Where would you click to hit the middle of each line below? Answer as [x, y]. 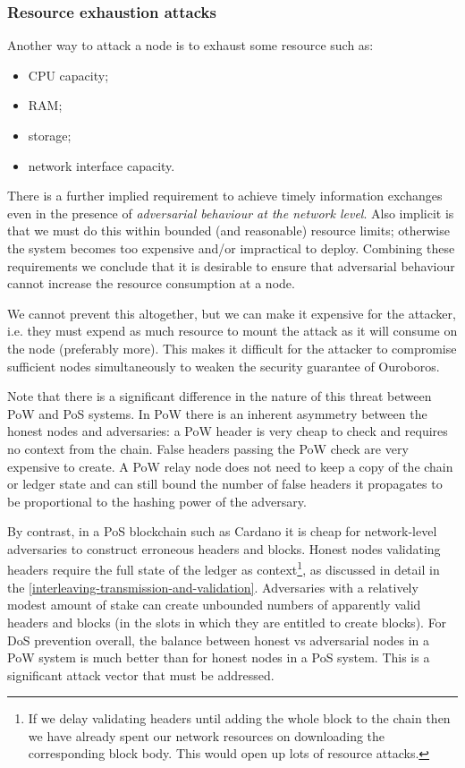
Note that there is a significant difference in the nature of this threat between [220, 396]
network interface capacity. [101, 165]
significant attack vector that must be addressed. [141, 674]
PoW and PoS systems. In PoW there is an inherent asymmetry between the [217, 413]
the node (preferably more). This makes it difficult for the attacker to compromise [232, 348]
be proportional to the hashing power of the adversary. [157, 501]
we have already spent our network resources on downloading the [207, 735]
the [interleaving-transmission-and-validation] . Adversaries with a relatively [213, 587]
